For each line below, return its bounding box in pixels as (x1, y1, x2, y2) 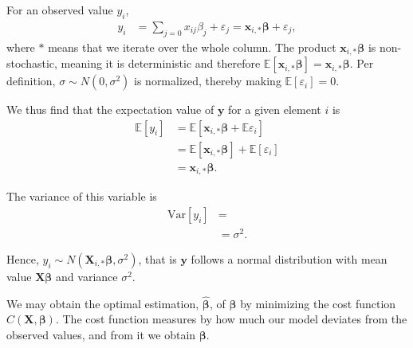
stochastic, (6, 55, 57, 72)
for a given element (228, 101, 321, 118)
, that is (138, 250, 177, 267)
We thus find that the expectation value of (6, 101, 214, 118)
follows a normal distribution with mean (191, 250, 387, 267)
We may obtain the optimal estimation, (6, 295, 199, 311)
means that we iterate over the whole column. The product (48, 38, 336, 55)
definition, (6, 72, 56, 89)
